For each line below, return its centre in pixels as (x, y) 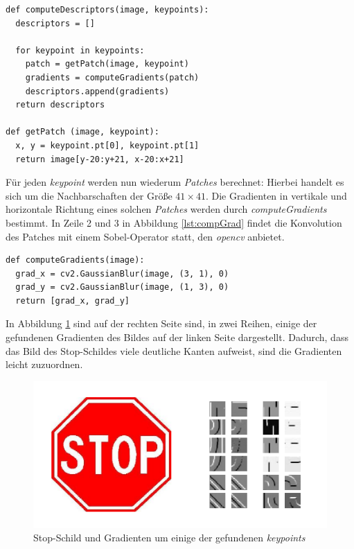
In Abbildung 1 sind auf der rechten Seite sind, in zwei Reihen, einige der (161, 323)
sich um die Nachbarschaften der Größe (89, 195)
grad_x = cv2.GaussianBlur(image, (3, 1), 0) (122, 273)
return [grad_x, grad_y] (72, 300)
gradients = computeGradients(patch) (112, 77)
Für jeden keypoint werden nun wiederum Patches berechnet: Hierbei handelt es (175, 182)
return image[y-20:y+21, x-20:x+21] (100, 159)
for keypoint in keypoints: (80, 50)
